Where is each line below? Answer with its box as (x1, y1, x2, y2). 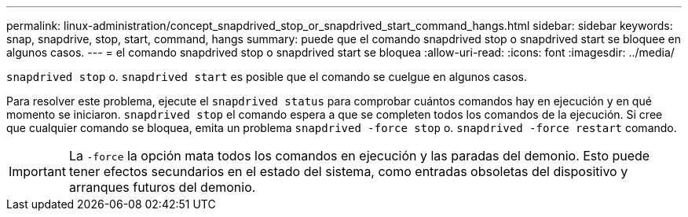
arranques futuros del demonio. (68, 179, 256, 195)
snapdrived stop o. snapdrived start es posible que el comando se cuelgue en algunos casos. (6, 70, 527, 83)
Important (9, 164, 66, 179)
